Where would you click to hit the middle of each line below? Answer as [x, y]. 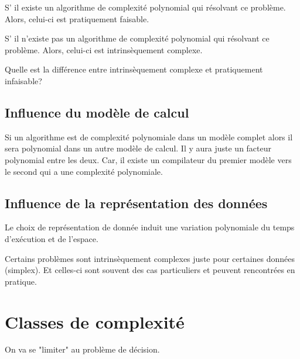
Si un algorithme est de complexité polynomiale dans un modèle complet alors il [149, 137]
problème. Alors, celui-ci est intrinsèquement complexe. [104, 49]
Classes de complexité [95, 321]
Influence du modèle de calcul [97, 112]
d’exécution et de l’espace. [52, 238]
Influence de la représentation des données [136, 203]
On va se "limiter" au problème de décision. [82, 349]
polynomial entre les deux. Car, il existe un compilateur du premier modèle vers [148, 159]
